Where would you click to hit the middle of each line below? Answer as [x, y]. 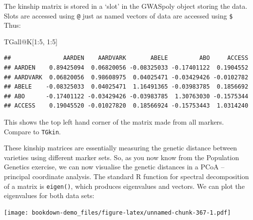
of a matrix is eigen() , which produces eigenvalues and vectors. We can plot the [124, 186]
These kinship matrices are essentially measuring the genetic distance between [121, 148]
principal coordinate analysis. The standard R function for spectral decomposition [126, 176]
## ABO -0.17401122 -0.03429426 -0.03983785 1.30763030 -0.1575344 [126, 96]
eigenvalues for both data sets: [49, 195]
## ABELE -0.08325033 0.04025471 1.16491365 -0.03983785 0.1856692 [126, 87]
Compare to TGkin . [32, 131]
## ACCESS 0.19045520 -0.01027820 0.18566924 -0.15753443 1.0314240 [126, 106]
